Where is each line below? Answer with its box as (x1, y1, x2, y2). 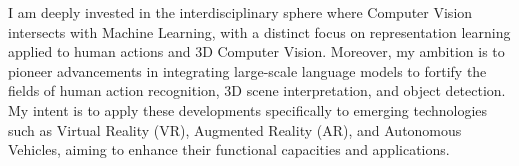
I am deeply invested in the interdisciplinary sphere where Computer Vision (8, 2, 473, 22)
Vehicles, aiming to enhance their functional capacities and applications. (8, 139, 450, 160)
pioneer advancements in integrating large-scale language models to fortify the (8, 60, 487, 81)
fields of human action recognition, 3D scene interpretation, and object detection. (8, 80, 506, 101)
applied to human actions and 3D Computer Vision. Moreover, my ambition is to (8, 41, 505, 62)
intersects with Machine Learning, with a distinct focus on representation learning (8, 21, 511, 42)
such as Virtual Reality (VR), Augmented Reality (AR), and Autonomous (8, 119, 462, 140)
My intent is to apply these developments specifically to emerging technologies (8, 99, 488, 120)
